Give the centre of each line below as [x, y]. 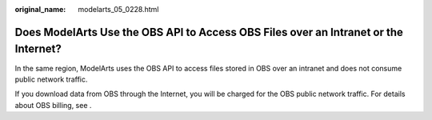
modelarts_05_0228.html [118, 9]
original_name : [40, 9]
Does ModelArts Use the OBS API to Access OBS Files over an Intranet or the [209, 32]
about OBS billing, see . [53, 105]
